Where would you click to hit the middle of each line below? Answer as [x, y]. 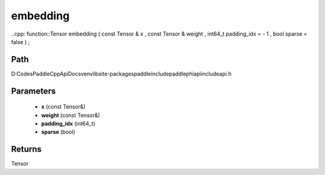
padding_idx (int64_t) [68, 124]
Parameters [33, 91]
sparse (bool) [58, 132]
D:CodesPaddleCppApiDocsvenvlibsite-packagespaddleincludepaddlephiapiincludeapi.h [121, 74]
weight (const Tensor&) [71, 115]
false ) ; [20, 42]
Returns [26, 149]
